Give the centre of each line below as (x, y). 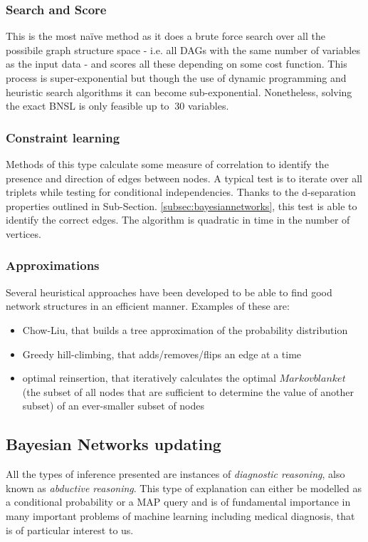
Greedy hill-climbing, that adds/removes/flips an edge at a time (162, 354)
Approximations (53, 265)
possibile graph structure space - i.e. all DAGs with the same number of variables (183, 49)
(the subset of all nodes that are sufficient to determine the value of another (188, 391)
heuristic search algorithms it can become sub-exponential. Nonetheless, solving (179, 92)
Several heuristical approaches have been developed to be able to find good (169, 292)
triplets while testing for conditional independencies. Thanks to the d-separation (181, 192)
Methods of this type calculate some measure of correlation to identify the (167, 164)
